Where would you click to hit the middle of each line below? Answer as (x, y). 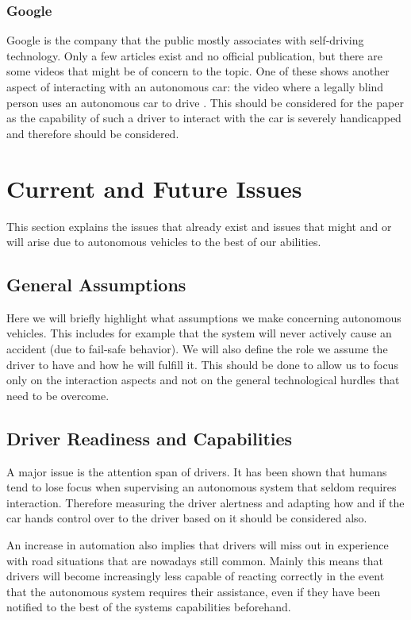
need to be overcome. (58, 395)
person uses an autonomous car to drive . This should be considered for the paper (205, 102)
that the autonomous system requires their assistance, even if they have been (194, 591)
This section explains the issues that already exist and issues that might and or (199, 226)
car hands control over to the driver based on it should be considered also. (187, 518)
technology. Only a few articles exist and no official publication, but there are (194, 55)
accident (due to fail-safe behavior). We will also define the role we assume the (197, 349)
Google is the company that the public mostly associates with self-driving (185, 40)
